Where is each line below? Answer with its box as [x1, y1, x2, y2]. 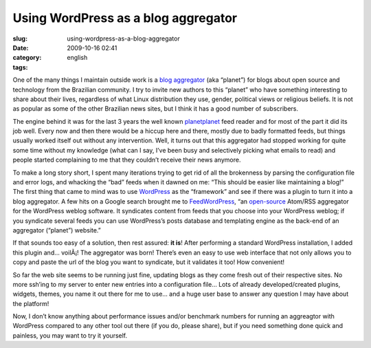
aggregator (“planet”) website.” [12, 226, 101, 234]
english [67, 54, 88, 62]
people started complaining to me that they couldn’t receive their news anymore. [12, 155, 241, 164]
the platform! [12, 299, 49, 307]
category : [12, 54, 42, 62]
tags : [12, 63, 28, 72]
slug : [12, 34, 27, 43]
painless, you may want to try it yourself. [12, 331, 128, 340]
